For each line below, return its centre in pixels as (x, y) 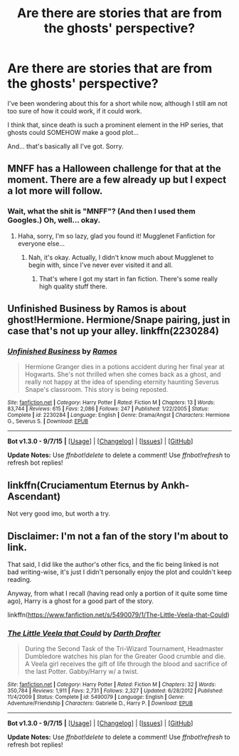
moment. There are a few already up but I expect (117, 180)
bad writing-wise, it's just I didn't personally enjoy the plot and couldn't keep (119, 572)
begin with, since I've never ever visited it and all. (100, 265)
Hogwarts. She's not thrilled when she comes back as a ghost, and (123, 374)
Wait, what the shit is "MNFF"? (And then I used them (101, 211)
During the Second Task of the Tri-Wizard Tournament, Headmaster (124, 649)
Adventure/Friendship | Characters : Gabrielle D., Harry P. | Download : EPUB (100, 704)
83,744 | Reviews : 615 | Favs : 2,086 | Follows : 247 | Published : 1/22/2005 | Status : (108, 409)
